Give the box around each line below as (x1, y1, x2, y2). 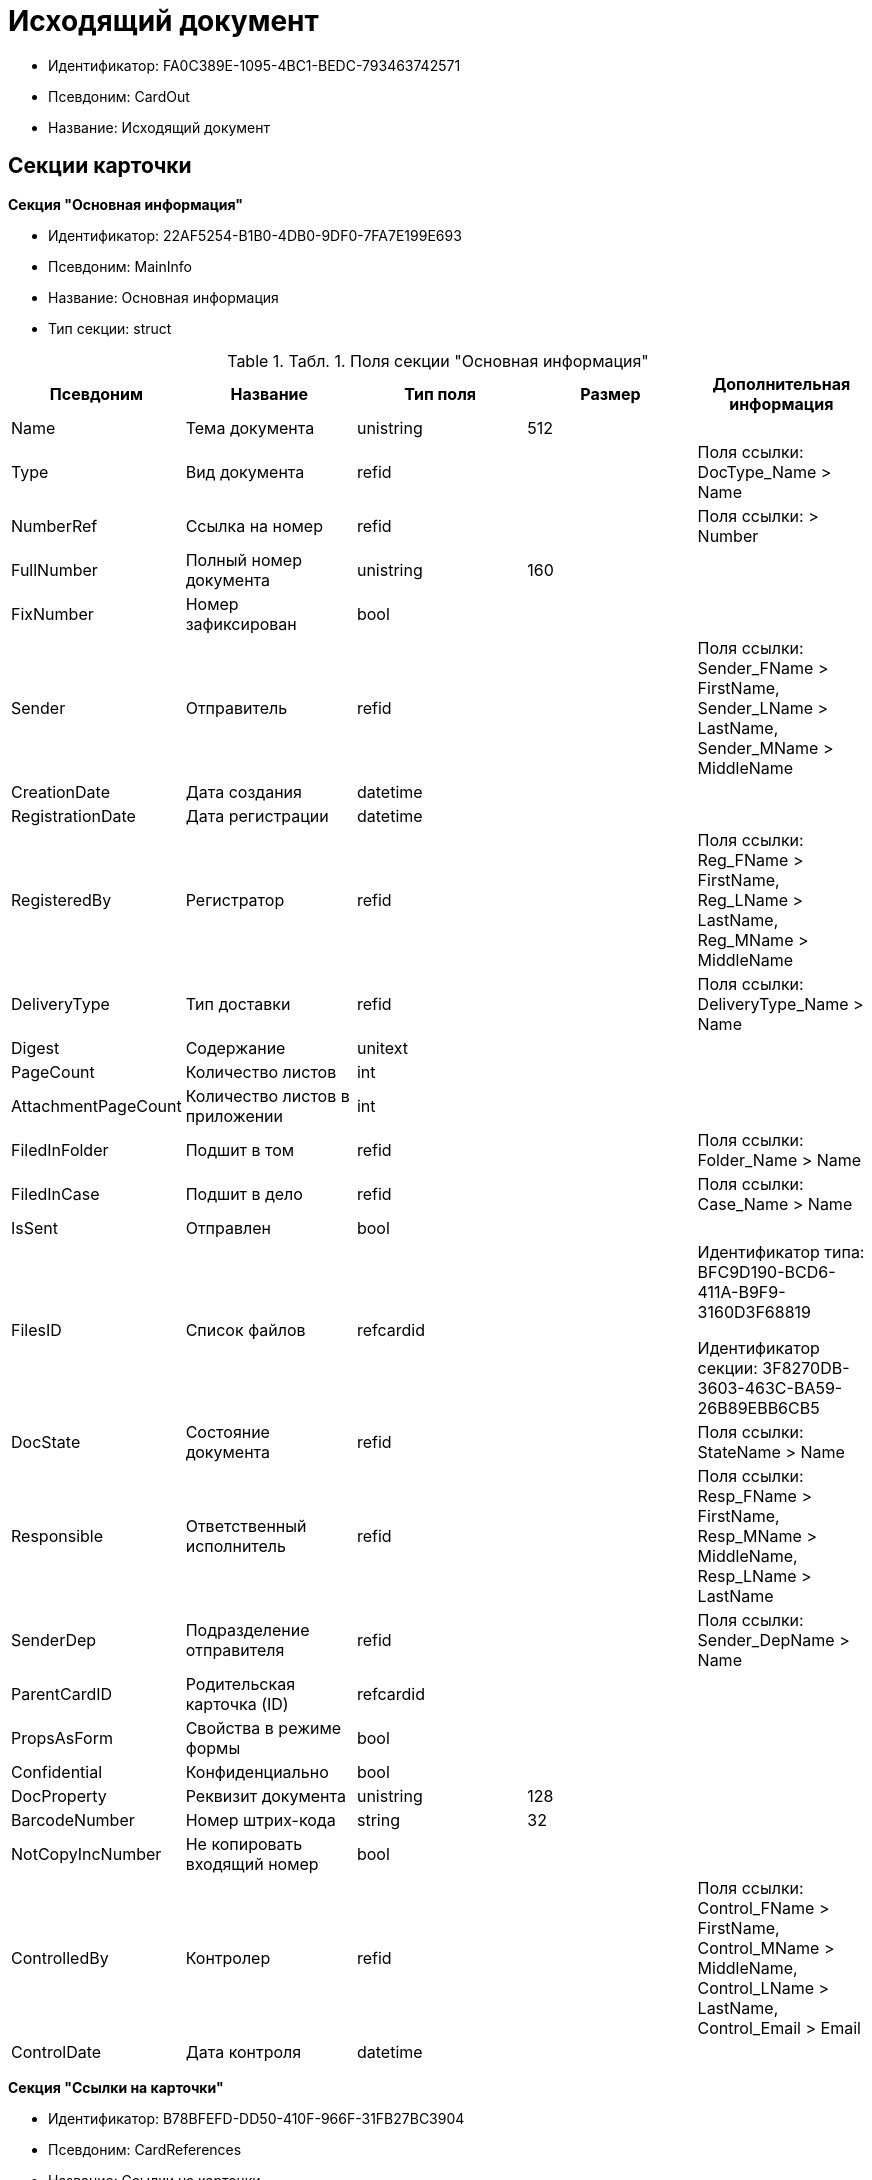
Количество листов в (185, 1085, 350, 1106)
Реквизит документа (185, 1785, 346, 1806)
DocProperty (11, 1785, 107, 1806)
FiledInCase (11, 1183, 100, 1204)
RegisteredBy (11, 889, 112, 910)
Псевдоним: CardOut (48, 87, 190, 105)
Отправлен (185, 1217, 271, 1238)
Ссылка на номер (185, 515, 323, 536)
